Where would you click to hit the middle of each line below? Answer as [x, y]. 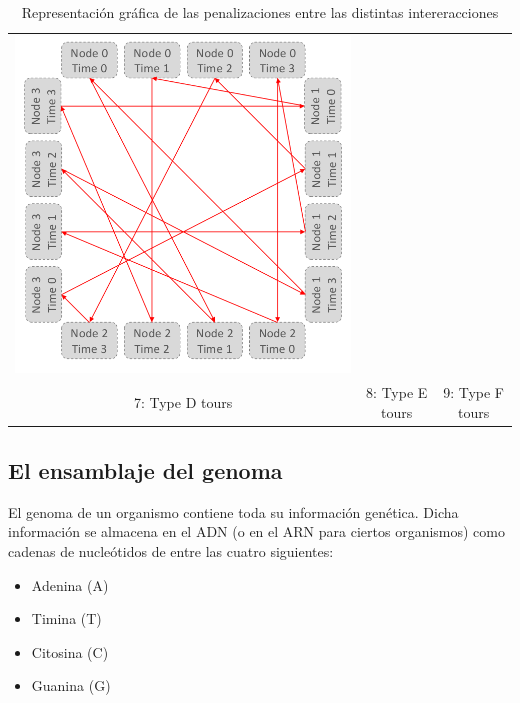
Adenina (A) [70, 584]
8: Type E [397, 391]
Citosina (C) [70, 651]
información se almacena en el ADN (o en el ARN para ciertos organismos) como [256, 531]
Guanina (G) [71, 685]
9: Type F [474, 391]
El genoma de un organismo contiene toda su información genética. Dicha [233, 511]
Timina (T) [66, 618]
